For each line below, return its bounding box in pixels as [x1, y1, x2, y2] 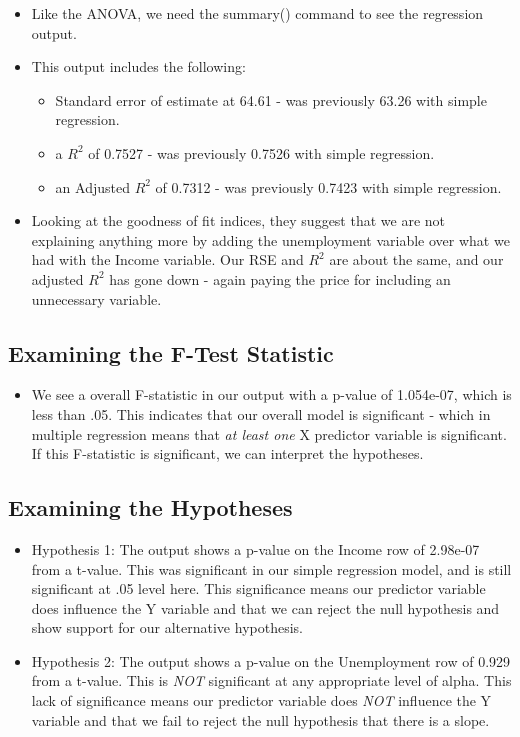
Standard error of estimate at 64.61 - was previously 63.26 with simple [55, 89, 487, 110]
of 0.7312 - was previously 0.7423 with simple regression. [155, 176, 502, 197]
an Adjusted [55, 176, 130, 197]
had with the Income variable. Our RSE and [31, 249, 304, 270]
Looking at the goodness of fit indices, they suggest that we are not [31, 210, 446, 231]
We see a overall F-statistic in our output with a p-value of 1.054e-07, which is [31, 384, 512, 405]
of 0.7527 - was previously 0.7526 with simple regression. [88, 142, 435, 163]
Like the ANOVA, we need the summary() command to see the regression [31, 3, 484, 23]
